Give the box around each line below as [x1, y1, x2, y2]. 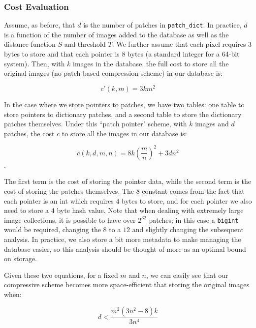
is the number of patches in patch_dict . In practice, [83, 20, 242, 30]
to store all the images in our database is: [62, 128, 187, 138]
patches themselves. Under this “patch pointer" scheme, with [4, 119, 187, 129]
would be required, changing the [4, 224, 101, 235]
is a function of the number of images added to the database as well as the [4, 29, 229, 39]
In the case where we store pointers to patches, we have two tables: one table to [4, 99, 245, 109]
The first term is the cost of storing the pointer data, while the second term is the [4, 176, 251, 186]
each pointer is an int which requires [4, 195, 114, 206]
